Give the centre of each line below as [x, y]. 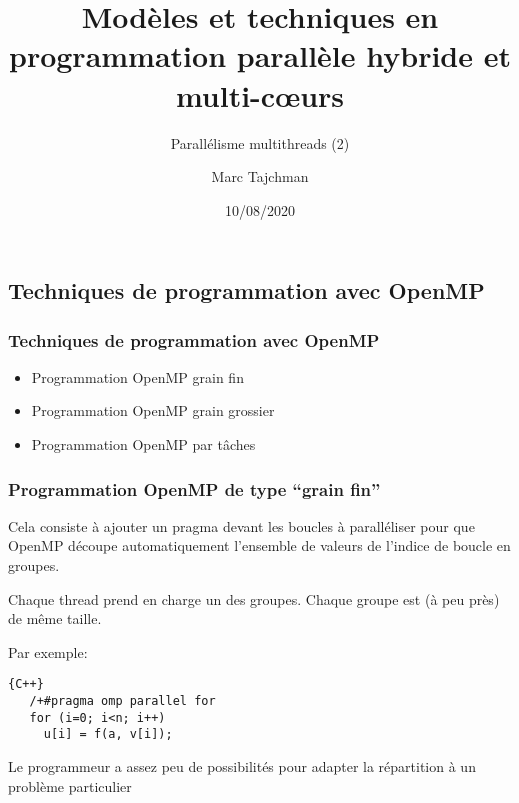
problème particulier [70, 785]
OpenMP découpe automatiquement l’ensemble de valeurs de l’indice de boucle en [259, 545]
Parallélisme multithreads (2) [260, 142]
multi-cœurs [260, 94]
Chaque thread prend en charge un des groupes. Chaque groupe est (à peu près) [254, 598]
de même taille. [55, 618]
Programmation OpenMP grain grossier [153, 410]
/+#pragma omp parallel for [122, 701]
